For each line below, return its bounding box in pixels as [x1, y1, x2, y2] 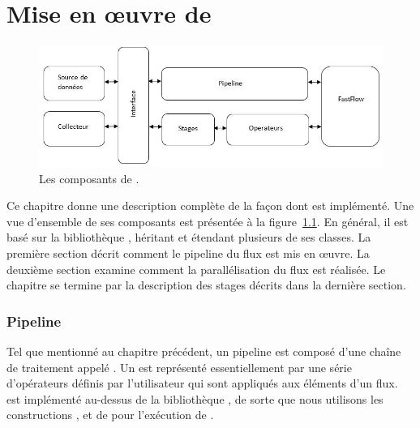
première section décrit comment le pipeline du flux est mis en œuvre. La [6, 245, 370, 262]
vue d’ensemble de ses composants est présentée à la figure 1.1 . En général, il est [6, 212, 409, 229]
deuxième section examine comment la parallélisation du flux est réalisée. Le [6, 260, 386, 277]
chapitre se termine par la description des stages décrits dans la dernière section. [6, 276, 406, 293]
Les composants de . [39, 169, 139, 186]
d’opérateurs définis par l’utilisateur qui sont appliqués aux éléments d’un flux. [6, 374, 398, 392]
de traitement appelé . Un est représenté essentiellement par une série [6, 358, 352, 375]
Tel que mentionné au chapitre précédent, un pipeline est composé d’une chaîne [6, 343, 401, 360]
